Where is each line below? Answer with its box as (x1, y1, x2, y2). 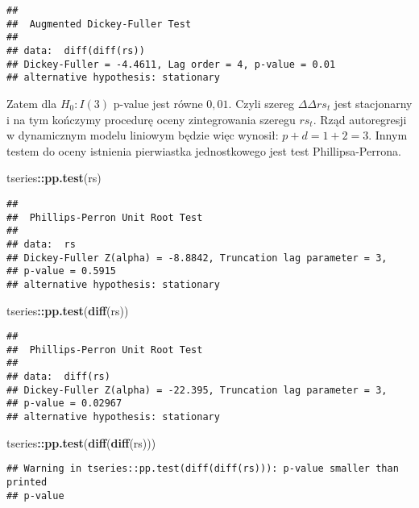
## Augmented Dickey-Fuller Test (6, 18, 192, 30)
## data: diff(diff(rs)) (6, 44, 145, 56)
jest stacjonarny (334, 94, 413, 111)
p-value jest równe (113, 94, 203, 111)
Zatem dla (6, 94, 57, 111)
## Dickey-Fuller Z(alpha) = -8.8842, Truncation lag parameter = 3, (6, 252, 388, 264)
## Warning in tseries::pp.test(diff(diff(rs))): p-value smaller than (6, 463, 399, 475)
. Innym (368, 127, 408, 144)
